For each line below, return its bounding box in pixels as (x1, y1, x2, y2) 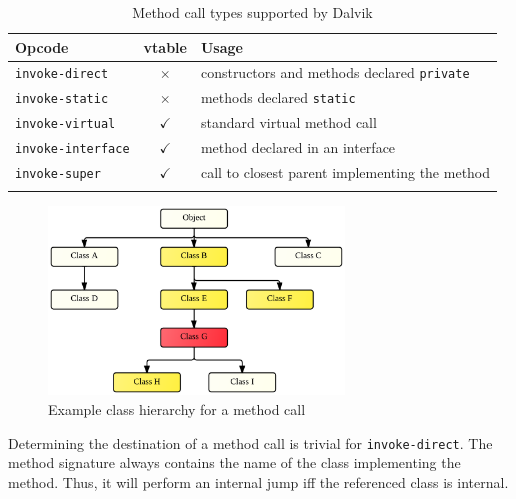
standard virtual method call (200, 112, 377, 133)
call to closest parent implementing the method (200, 162, 491, 183)
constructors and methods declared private (200, 62, 470, 83)
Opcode (15, 36, 69, 57)
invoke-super (15, 167, 101, 182)
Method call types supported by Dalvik (132, 2, 373, 22)
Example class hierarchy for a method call (48, 399, 306, 420)
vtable (143, 36, 187, 57)
